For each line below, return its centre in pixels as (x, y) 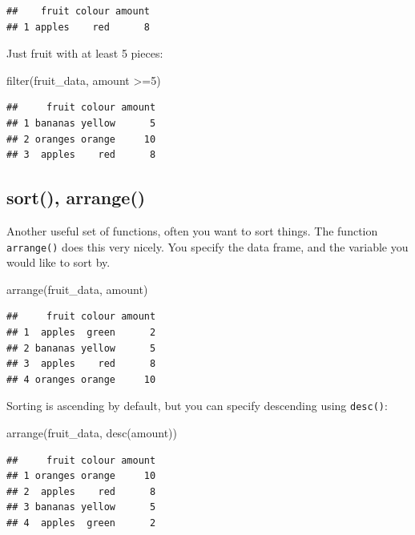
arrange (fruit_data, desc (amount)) (92, 433)
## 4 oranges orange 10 (81, 379)
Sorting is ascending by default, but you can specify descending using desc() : (197, 406)
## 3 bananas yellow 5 (81, 507)
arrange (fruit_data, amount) (77, 289)
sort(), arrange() (76, 197)
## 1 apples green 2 (81, 332)
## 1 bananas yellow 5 (81, 123)
